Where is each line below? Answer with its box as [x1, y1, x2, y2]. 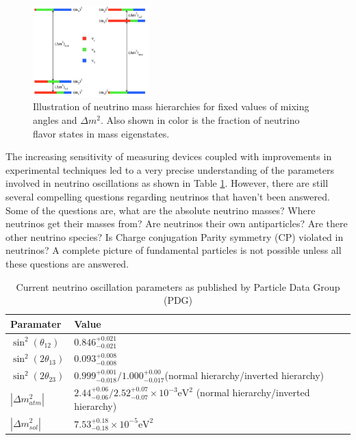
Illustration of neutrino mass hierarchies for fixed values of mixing [33, 99, 309, 114]
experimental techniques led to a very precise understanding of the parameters [5, 162, 335, 177]
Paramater [10, 316, 62, 331]
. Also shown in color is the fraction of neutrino [100, 113, 300, 127]
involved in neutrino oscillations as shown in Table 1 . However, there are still [5, 176, 329, 190]
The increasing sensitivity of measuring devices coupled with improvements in [5, 149, 332, 164]
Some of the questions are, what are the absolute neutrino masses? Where [5, 203, 316, 217]
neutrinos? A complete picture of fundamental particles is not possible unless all [5, 243, 342, 257]
